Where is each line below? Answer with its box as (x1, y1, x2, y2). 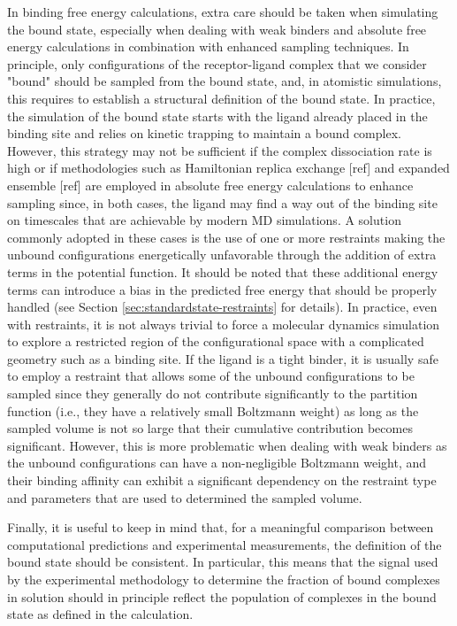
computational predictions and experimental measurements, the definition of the (7, 535, 442, 553)
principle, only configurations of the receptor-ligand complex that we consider (7, 54, 427, 73)
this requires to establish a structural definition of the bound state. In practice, (7, 89, 436, 107)
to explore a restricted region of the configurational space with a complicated (7, 332, 424, 351)
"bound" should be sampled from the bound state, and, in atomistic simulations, (7, 72, 442, 90)
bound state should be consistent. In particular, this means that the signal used (7, 553, 438, 571)
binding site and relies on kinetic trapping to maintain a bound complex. (7, 124, 401, 143)
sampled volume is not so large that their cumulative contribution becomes (7, 419, 413, 437)
